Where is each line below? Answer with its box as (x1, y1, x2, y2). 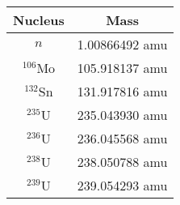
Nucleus (13, 11, 65, 29)
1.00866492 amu (77, 35, 168, 53)
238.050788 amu (77, 152, 168, 171)
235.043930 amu (77, 105, 168, 124)
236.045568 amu (77, 129, 168, 147)
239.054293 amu (77, 176, 168, 194)
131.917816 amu (77, 82, 168, 100)
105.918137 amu (77, 58, 168, 77)
